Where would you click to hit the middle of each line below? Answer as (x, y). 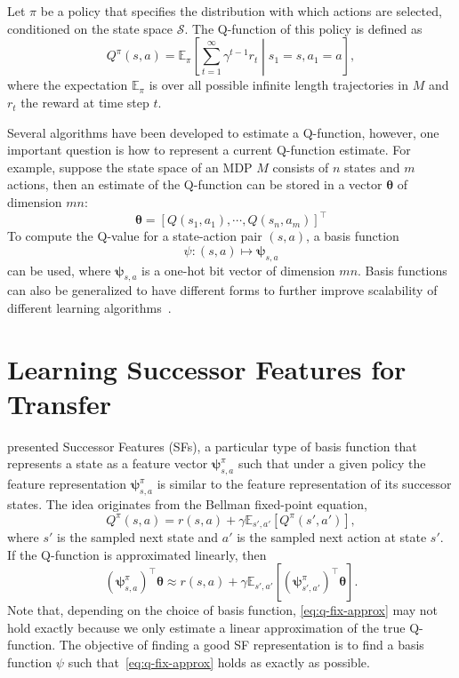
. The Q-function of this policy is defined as (303, 28)
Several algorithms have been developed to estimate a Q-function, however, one (223, 132)
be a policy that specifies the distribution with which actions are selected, (241, 11)
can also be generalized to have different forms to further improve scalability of (222, 290)
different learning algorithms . (89, 307)
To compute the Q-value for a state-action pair (135, 236)
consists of (301, 167)
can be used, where (59, 270)
